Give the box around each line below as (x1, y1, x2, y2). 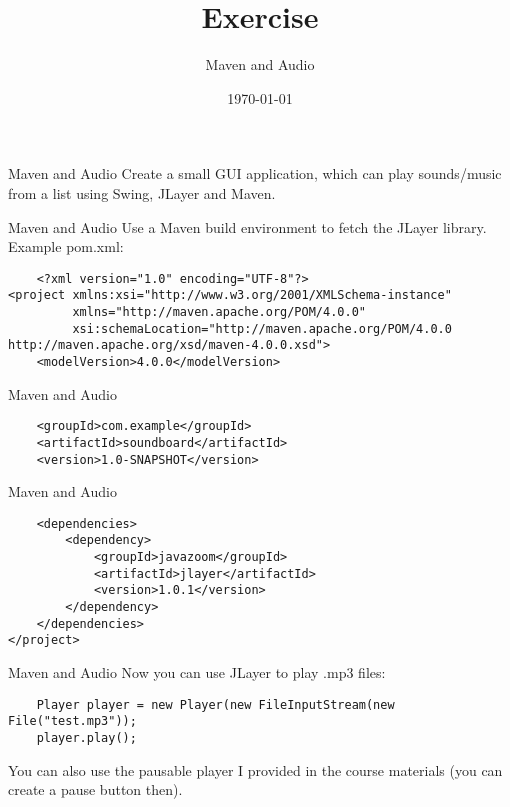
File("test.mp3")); (8, 714, 137, 729)
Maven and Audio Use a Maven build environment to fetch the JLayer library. (8, 216, 487, 237)
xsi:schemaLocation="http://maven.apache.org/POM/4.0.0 (72, 321, 452, 336)
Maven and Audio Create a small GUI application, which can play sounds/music (8, 163, 502, 184)
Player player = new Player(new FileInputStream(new (36, 697, 395, 712)
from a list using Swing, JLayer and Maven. (8, 182, 276, 203)
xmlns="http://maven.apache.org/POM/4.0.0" (72, 305, 366, 319)
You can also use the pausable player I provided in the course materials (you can (8, 759, 503, 780)
